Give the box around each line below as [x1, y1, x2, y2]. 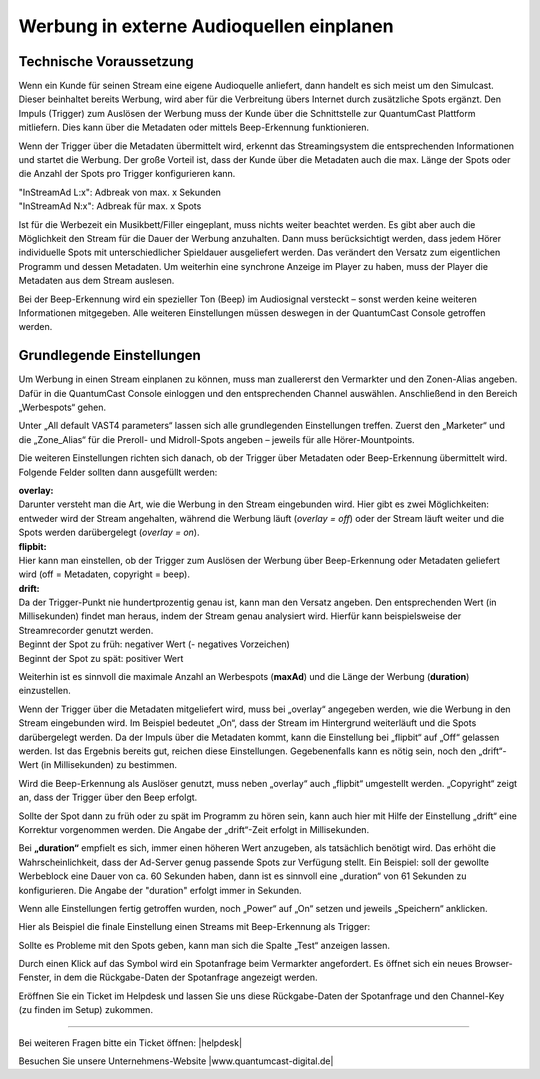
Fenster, [18, 971, 52, 984]
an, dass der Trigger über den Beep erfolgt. [18, 791, 198, 804]
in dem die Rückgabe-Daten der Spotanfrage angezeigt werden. [53, 971, 319, 984]
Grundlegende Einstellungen [18, 347, 202, 364]
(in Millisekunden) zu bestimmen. [40, 759, 178, 771]
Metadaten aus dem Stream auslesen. [18, 275, 175, 287]
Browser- [474, 958, 514, 970]
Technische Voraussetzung [18, 53, 194, 70]
